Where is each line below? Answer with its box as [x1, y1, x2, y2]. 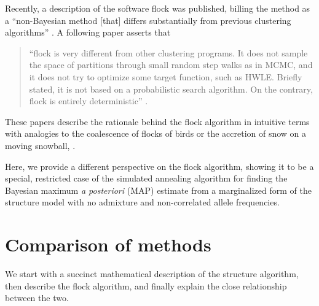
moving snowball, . [5, 139, 76, 151]
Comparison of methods [5, 232, 211, 257]
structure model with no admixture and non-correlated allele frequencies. [5, 196, 280, 208]
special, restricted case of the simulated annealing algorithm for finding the [5, 172, 288, 185]
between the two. [5, 291, 69, 304]
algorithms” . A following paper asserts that [5, 26, 171, 39]
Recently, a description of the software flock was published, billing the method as [5, 2, 310, 14]
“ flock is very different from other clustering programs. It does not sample [29, 46, 308, 59]
